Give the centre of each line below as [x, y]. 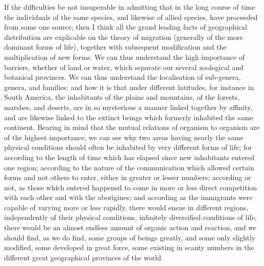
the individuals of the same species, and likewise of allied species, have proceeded [131, 17]
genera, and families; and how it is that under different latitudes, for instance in [129, 87]
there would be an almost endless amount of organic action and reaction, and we [130, 227]
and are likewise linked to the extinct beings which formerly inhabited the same [129, 117]
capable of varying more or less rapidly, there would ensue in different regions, [126, 207]
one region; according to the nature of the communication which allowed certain [129, 167]
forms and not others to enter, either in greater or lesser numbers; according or [128, 177]
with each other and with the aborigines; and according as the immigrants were [128, 197]
